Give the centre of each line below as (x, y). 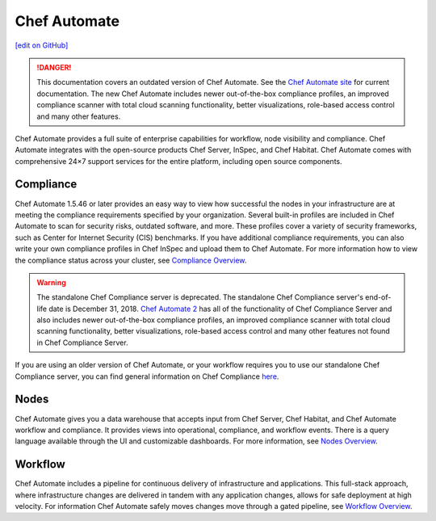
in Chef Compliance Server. (82, 342)
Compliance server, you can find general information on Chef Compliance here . (147, 376)
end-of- (378, 297)
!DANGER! (54, 67)
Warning (51, 282)
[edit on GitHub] (42, 45)
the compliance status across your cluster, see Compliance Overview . (131, 260)
